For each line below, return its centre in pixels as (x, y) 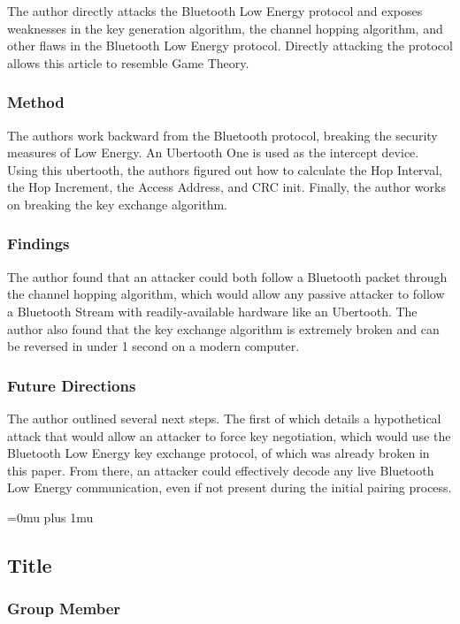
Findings (38, 244)
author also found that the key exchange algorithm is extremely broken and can (223, 328)
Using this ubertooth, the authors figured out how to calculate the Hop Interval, (225, 169)
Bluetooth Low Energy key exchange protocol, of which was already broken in (218, 453)
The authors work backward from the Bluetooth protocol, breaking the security (222, 135)
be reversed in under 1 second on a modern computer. (153, 346)
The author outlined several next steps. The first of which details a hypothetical (224, 418)
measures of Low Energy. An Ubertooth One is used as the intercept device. (213, 152)
